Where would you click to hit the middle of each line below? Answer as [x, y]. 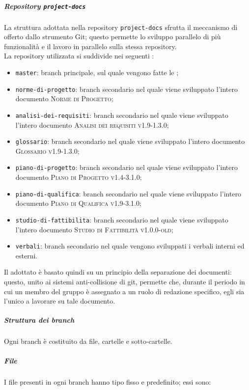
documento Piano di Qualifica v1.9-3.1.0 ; [78, 203]
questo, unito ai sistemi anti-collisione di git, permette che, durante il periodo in [124, 282]
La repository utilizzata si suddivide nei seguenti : [79, 56]
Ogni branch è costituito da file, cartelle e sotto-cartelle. [88, 341]
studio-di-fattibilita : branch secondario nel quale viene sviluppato [122, 219]
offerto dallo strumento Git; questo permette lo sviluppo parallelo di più [112, 37]
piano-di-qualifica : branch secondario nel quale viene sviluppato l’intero [128, 193]
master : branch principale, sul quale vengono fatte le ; [97, 72]
